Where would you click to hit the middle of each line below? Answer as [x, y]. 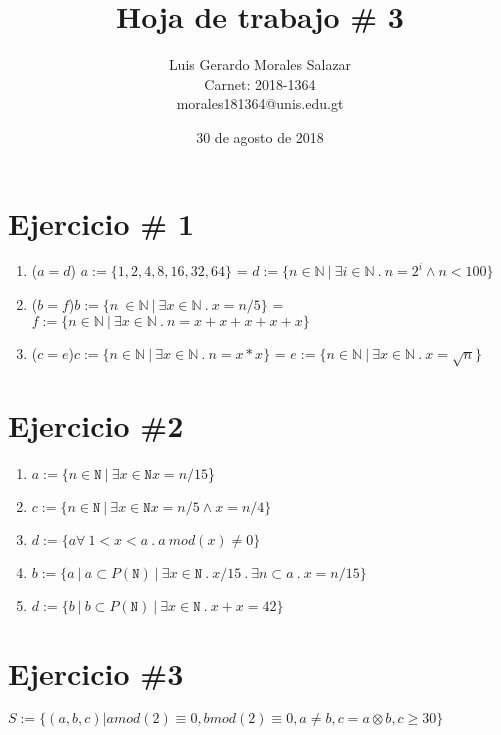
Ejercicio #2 [96, 424]
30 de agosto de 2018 [260, 136]
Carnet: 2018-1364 [260, 83]
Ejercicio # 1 [101, 222]
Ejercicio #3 [96, 673]
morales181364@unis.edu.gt [260, 103]
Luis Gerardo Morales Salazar [260, 64]
